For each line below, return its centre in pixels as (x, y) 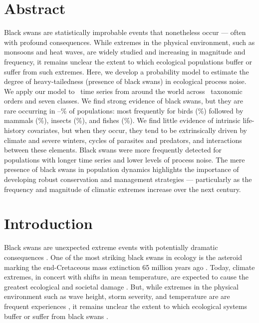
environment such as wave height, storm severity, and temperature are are (117, 296)
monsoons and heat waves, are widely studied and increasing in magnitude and (125, 52)
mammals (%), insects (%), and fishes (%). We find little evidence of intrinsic (122, 120)
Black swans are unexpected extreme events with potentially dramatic (111, 247)
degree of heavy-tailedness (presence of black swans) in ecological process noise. (125, 81)
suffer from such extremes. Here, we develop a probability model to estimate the (127, 71)
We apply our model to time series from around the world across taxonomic (123, 91)
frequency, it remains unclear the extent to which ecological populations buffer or (128, 61)
